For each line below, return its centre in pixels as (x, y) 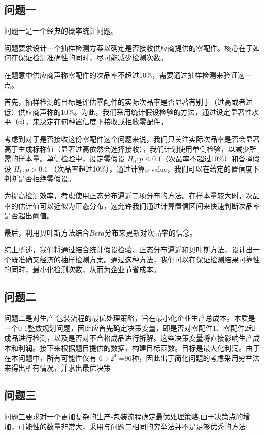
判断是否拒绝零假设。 (40, 178)
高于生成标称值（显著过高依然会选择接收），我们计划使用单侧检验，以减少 (127, 148)
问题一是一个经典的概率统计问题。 (61, 31)
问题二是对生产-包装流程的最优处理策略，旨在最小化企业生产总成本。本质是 (130, 318)
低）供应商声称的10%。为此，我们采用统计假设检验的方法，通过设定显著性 (128, 111)
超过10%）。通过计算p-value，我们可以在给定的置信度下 (169, 168)
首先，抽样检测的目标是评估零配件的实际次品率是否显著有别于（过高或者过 (128, 102)
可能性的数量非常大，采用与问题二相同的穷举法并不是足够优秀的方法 (132, 426)
